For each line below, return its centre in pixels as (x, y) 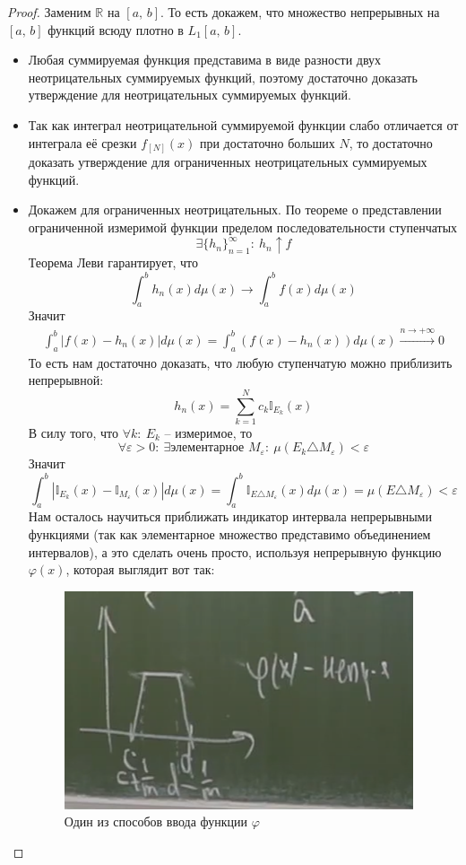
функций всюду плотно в (116, 29)
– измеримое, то (208, 432)
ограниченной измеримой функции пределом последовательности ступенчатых (243, 227)
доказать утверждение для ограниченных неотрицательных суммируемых (228, 162)
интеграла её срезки (82, 142)
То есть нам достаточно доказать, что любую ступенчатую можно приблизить (240, 362)
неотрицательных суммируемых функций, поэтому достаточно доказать (223, 77)
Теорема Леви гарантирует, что (113, 262)
